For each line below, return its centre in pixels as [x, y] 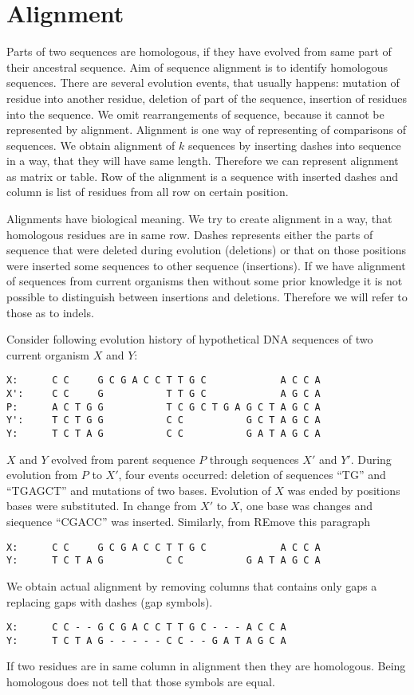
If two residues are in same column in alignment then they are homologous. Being [206, 666]
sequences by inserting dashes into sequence [294, 145]
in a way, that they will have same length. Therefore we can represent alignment [203, 161]
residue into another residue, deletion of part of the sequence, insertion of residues [207, 98]
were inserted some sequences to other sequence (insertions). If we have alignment [206, 265]
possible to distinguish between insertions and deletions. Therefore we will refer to [207, 297]
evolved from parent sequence [123, 459]
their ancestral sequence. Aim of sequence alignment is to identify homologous [197, 67]
